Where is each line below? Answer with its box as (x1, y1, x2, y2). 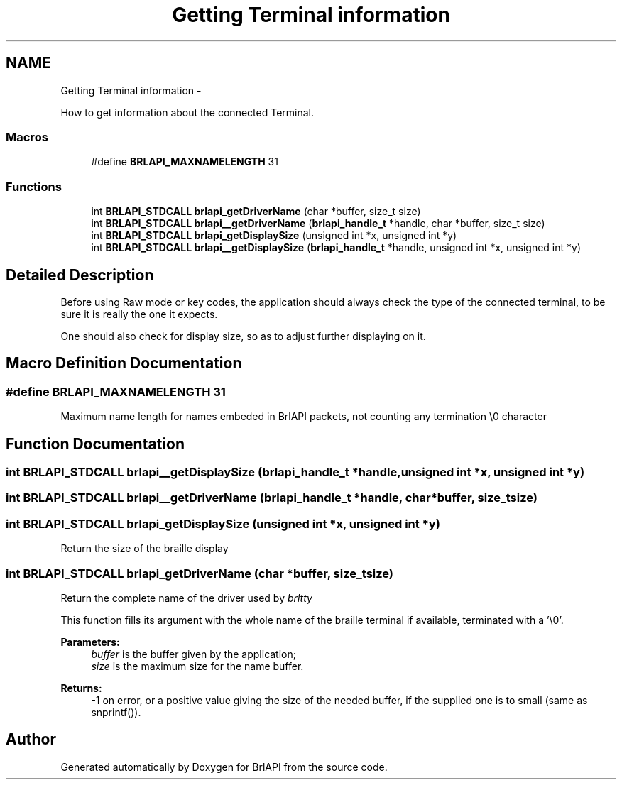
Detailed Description (6, 265, 154, 284)
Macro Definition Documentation (6, 354, 242, 373)
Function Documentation (6, 434, 185, 453)
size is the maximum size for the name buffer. (91, 659, 304, 672)
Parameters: (60, 635, 120, 648)
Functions (6, 179, 62, 194)
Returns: (60, 681, 102, 694)
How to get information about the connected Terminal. (60, 106, 314, 119)
